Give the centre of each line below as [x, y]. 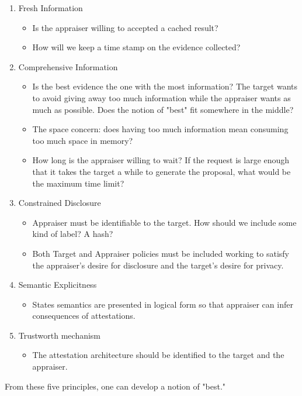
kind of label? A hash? [73, 234]
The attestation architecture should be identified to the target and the [158, 355]
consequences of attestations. [84, 316]
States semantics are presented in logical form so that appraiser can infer [163, 304]
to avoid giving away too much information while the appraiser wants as [162, 97]
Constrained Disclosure [60, 203]
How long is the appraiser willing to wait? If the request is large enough [161, 160]
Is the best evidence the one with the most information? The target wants [165, 86]
